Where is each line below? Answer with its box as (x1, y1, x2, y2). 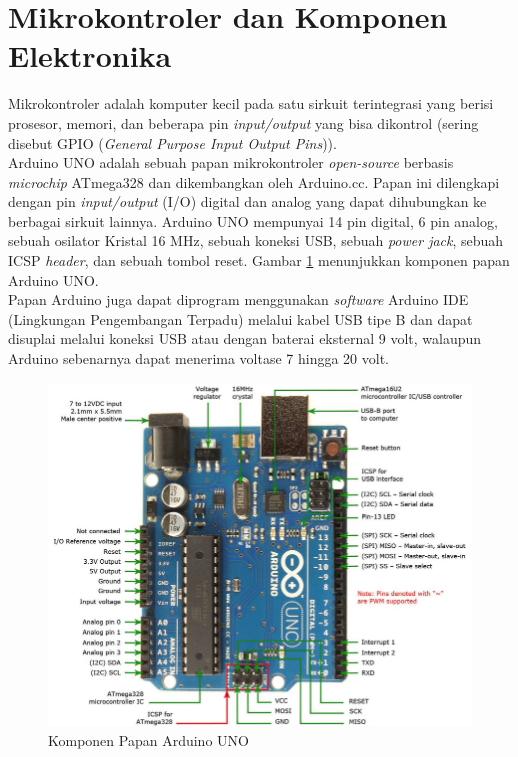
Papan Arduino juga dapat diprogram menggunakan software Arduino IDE (8, 289, 469, 310)
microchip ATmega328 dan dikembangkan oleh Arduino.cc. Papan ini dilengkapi (8, 171, 500, 192)
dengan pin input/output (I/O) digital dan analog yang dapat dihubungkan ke (8, 191, 487, 212)
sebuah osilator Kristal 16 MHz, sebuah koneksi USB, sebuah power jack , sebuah (8, 230, 504, 251)
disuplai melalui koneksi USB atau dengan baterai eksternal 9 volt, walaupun (8, 328, 482, 349)
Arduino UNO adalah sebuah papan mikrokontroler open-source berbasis (8, 152, 454, 173)
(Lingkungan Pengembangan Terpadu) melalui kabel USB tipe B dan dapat (8, 308, 473, 329)
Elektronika (8, 35, 172, 76)
